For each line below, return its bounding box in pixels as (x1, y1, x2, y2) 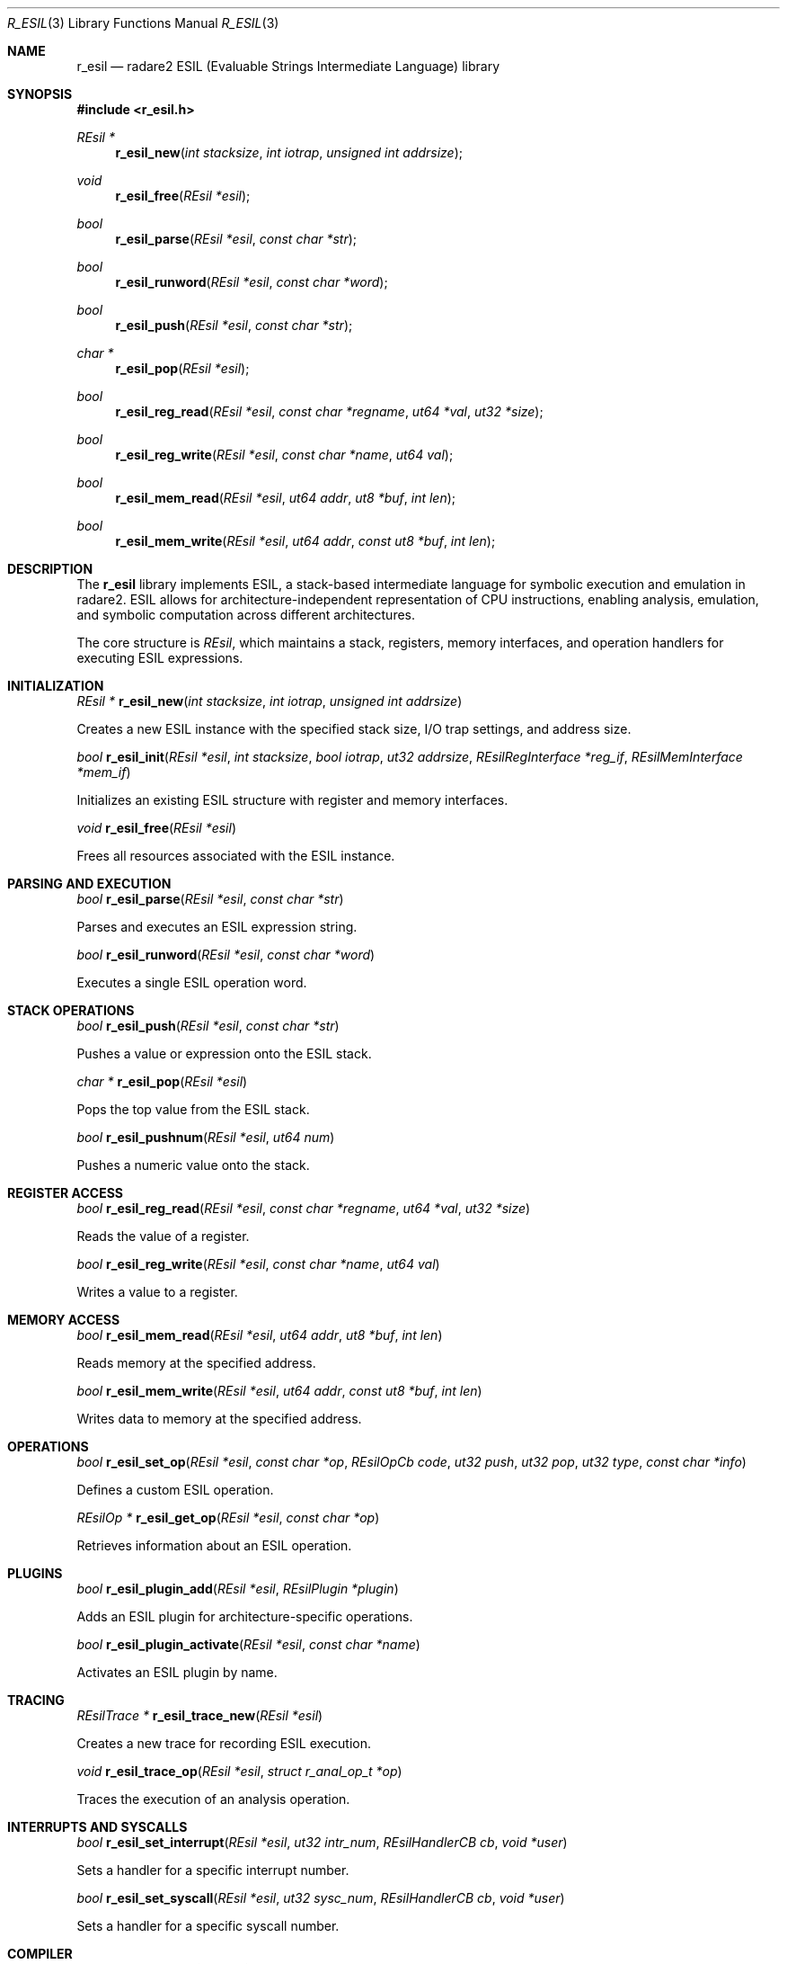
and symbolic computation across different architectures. (76, 607, 416, 622)
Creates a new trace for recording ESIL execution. (76, 1736, 371, 1751)
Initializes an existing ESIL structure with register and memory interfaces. (76, 792, 508, 808)
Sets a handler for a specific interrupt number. (76, 1862, 349, 1878)
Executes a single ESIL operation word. (76, 975, 307, 990)
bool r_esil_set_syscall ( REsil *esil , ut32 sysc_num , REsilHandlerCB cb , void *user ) (76, 1890, 565, 1906)
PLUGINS (7, 1566, 63, 1581)
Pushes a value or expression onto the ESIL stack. (76, 1046, 372, 1061)
